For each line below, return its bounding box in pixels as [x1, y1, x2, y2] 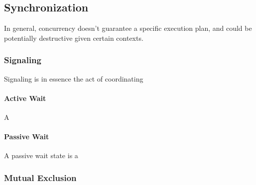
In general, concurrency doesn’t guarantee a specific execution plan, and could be [4, 23, 252, 33]
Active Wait [4, 92, 46, 103]
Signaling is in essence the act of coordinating [4, 73, 143, 84]
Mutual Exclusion [4, 171, 77, 184]
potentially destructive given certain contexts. [4, 32, 143, 43]
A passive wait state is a [4, 150, 78, 161]
